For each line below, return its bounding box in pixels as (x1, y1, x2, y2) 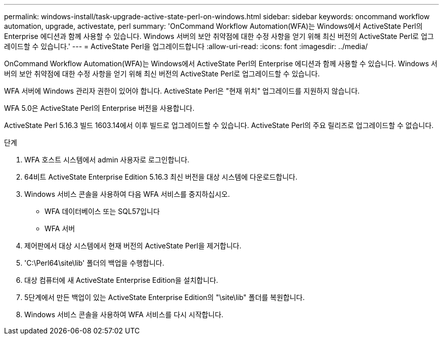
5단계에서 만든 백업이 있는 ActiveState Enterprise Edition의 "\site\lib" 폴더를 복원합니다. (24, 293, 305, 302)
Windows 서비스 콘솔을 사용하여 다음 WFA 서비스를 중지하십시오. (24, 190, 230, 198)
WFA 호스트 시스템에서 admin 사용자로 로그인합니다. (24, 155, 190, 164)
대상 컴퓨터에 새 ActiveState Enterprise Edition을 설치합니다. (24, 276, 218, 284)
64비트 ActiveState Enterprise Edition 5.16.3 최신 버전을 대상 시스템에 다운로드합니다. (24, 173, 297, 181)
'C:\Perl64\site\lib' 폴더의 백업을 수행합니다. (24, 259, 164, 267)
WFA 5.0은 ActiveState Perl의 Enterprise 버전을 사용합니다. (4, 104, 195, 112)
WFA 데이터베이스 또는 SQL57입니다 (45, 207, 160, 216)
